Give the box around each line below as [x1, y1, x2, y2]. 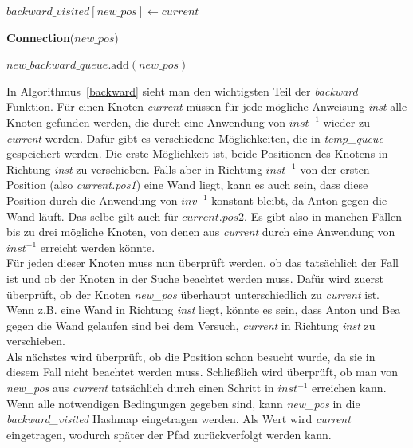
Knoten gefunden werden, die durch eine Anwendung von [6, 113, 286, 130]
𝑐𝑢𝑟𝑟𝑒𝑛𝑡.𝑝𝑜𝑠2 [182, 211, 245, 223]
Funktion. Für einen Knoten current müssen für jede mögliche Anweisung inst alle [6, 98, 407, 115]
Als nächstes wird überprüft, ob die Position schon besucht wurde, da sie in [6, 348, 376, 364]
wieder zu [323, 113, 370, 130]
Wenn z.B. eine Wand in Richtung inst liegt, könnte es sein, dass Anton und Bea [6, 301, 401, 318]
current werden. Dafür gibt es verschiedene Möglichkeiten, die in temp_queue [6, 129, 383, 146]
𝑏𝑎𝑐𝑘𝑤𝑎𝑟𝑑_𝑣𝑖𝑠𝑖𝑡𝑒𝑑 [6, 6, 90, 18]
